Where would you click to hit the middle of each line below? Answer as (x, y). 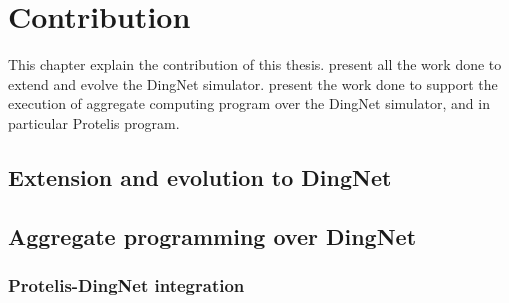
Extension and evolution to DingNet (200, 176)
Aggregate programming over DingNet (212, 235)
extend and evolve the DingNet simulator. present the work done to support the (253, 83)
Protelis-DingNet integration (126, 284)
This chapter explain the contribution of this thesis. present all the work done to (255, 64)
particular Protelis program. (94, 122)
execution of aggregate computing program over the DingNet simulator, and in (249, 103)
